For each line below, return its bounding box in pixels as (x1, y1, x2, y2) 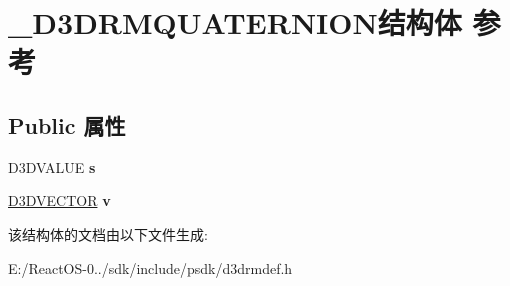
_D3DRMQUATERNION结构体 (8, 2, 462, 43)
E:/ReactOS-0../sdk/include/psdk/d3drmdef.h (8, 257, 293, 278)
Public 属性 (8, 109, 126, 140)
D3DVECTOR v (8, 190, 111, 211)
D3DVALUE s (8, 156, 96, 177)
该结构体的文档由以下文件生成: (8, 223, 208, 244)
